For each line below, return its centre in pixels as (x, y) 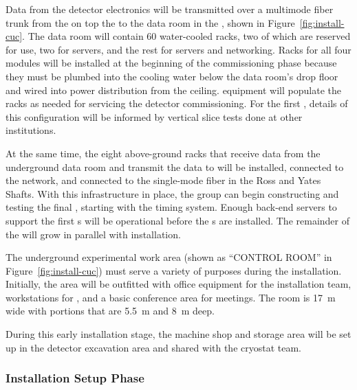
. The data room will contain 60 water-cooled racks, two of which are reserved (186, 36)
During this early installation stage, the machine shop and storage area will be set (178, 334)
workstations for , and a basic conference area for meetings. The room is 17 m (171, 297)
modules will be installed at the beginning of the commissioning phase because (171, 63)
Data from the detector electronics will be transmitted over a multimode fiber (170, 9)
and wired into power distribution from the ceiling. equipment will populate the (173, 90)
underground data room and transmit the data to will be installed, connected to (175, 167)
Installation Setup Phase (75, 378)
